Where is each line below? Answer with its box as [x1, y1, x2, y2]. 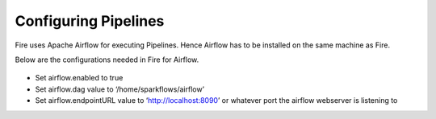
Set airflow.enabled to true [35, 73, 124, 83]
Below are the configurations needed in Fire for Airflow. [15, 55, 199, 64]
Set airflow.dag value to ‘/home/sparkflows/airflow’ [35, 84, 205, 94]
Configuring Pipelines [15, 12, 165, 30]
